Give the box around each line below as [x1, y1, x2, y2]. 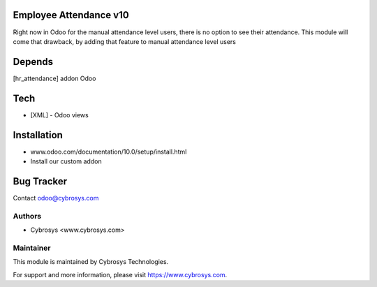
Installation [13, 129, 63, 141]
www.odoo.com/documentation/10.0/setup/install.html [30, 147, 187, 156]
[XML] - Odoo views [30, 110, 89, 119]
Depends [13, 56, 54, 68]
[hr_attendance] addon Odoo [13, 74, 96, 82]
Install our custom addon [30, 157, 102, 165]
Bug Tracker [13, 175, 68, 187]
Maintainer [13, 243, 51, 253]
